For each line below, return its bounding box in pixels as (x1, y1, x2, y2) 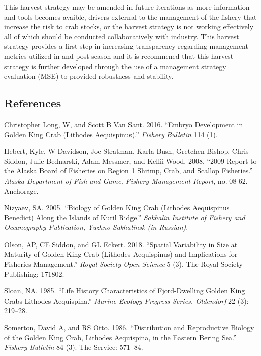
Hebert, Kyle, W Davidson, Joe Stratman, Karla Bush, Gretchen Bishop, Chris (4, 146, 249, 156)
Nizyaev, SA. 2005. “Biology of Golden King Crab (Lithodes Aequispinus (4, 202, 230, 213)
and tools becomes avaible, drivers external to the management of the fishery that (4, 11, 257, 22)
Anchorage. (4, 185, 39, 196)
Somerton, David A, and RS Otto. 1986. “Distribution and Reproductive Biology (4, 322, 254, 333)
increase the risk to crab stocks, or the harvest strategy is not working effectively (4, 21, 254, 32)
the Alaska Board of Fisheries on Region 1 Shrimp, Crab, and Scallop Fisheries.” (4, 165, 253, 176)
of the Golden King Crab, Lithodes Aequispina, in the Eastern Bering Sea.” (4, 332, 237, 342)
